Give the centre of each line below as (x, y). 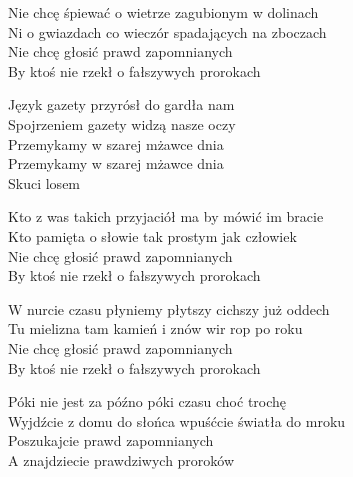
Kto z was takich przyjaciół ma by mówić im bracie (166, 216)
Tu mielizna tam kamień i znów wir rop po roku (155, 328)
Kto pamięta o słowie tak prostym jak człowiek (152, 235)
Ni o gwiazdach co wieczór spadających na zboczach (167, 31)
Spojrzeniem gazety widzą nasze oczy (122, 123)
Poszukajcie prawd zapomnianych (111, 440)
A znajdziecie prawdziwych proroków (121, 459)
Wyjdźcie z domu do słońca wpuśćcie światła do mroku (177, 420)
